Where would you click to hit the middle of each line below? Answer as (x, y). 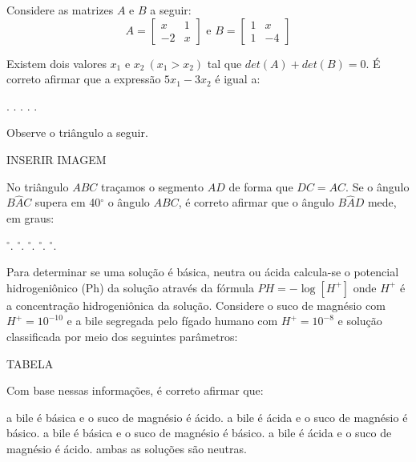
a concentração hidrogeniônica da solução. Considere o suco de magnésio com (196, 305)
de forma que (261, 186)
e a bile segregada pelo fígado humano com (172, 321)
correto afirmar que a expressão (84, 79)
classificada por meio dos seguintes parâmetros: (122, 336)
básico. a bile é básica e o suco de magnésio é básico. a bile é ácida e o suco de (199, 433)
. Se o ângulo (378, 186)
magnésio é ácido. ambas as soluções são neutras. (127, 448)
